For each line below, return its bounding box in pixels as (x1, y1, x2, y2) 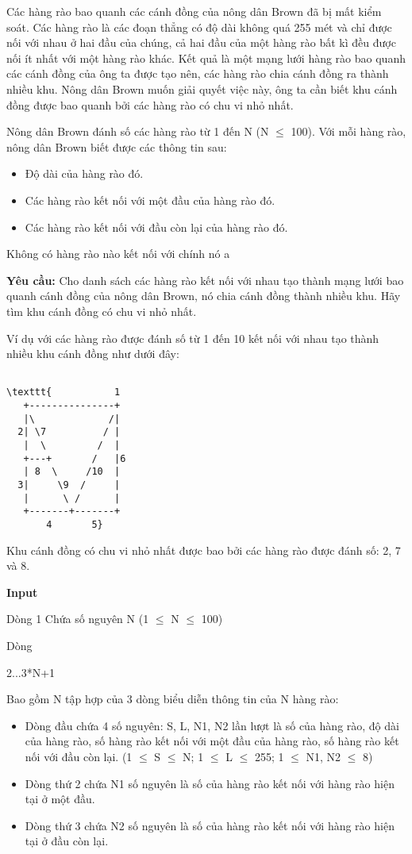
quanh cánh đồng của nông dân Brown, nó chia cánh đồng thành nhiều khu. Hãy (6, 287, 401, 304)
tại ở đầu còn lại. (25, 833, 109, 849)
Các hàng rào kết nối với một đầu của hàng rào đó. (25, 191, 275, 208)
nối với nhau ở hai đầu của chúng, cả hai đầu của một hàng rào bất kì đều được (6, 34, 396, 51)
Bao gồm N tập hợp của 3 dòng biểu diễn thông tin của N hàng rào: (6, 691, 339, 707)
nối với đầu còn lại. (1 (25, 748, 133, 764)
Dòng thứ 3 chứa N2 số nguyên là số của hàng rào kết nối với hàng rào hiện (25, 817, 395, 833)
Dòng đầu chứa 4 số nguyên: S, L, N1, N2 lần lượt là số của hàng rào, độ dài (25, 717, 399, 733)
